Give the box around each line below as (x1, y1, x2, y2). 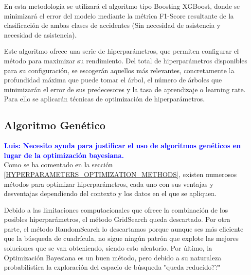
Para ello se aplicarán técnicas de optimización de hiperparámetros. (4, 94, 205, 104)
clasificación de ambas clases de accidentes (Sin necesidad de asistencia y (4, 20, 221, 30)
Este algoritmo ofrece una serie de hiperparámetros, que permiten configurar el (4, 46, 239, 56)
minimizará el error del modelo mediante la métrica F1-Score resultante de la (4, 10, 234, 20)
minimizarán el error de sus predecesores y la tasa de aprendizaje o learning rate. (4, 84, 246, 94)
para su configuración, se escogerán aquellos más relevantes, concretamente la (4, 65, 234, 75)
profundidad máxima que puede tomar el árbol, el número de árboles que (4, 75, 222, 85)
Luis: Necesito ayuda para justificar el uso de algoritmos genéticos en (4, 140, 241, 151)
